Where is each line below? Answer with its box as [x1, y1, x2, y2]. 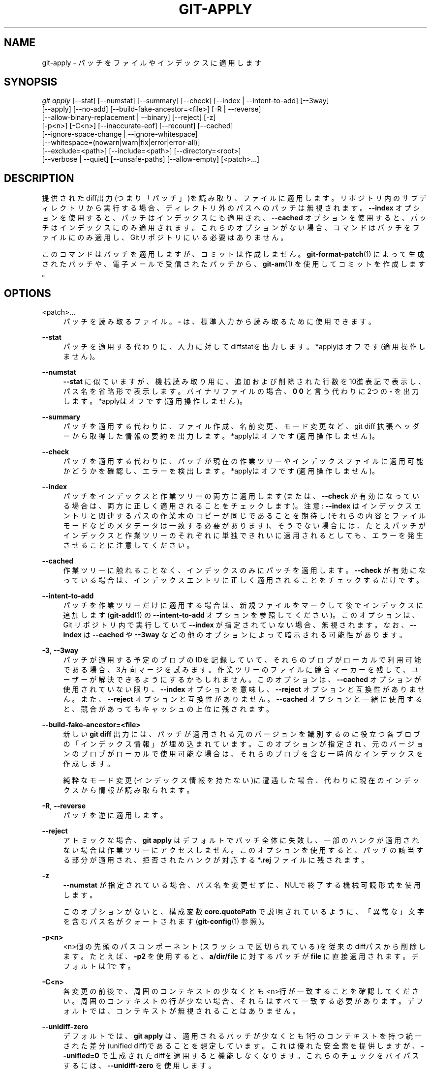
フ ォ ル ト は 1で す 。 [63, 962, 135, 971]
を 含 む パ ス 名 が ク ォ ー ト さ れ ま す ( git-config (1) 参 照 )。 [63, 917, 269, 926]
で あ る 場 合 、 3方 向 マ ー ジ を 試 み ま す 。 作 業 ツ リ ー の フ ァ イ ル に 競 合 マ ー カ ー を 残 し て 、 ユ [63, 665, 419, 674]
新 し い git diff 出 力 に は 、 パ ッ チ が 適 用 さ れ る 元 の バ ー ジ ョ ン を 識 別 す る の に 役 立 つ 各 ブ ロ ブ [63, 730, 421, 739]
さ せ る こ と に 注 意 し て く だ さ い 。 [63, 541, 194, 550]
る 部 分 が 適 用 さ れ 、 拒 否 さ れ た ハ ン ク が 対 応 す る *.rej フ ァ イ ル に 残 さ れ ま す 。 [63, 856, 369, 864]
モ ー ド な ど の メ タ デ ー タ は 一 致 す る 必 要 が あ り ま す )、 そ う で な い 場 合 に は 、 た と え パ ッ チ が [63, 521, 426, 530]
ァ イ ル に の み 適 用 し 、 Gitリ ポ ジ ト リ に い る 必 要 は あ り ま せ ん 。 [42, 233, 288, 242]
